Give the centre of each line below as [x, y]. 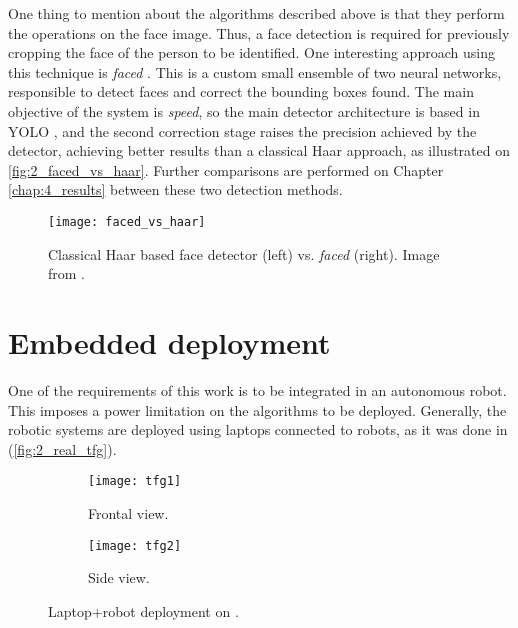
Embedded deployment [169, 341]
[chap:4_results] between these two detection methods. [175, 189]
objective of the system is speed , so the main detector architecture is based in [244, 110]
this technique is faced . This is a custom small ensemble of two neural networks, [255, 71]
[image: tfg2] [135, 545]
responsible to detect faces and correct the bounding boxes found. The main [241, 91]
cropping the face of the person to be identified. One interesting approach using [251, 52]
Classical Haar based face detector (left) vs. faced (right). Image [244, 253]
